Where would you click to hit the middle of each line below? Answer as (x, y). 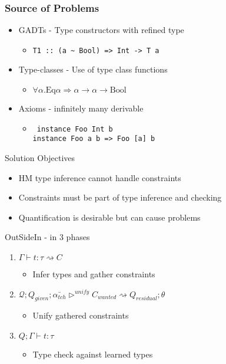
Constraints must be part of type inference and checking (120, 197)
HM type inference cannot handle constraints (100, 177)
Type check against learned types (93, 354)
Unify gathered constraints (81, 315)
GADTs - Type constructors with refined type (101, 30)
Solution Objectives (40, 157)
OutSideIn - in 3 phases (47, 237)
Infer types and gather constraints (94, 273)
